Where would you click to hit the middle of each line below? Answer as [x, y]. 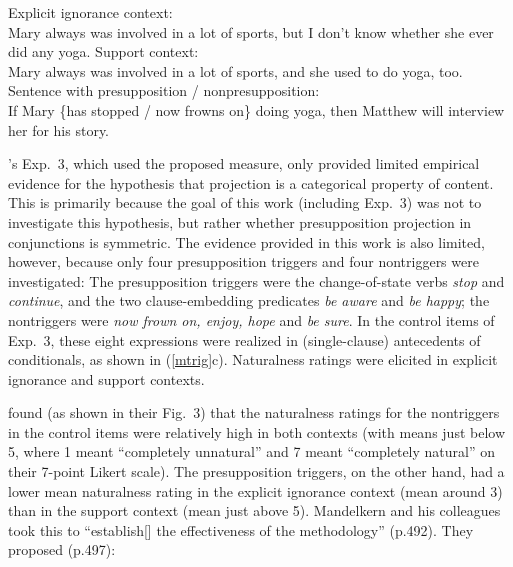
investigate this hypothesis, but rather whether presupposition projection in [240, 221]
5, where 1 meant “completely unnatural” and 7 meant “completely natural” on [251, 451]
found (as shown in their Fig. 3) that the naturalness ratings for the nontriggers [254, 412]
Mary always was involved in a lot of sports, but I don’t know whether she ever [251, 31]
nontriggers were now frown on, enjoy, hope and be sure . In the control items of [251, 319]
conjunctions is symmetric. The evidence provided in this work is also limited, [246, 241]
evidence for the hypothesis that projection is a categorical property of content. [251, 182]
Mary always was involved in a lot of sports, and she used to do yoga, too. [235, 70]
